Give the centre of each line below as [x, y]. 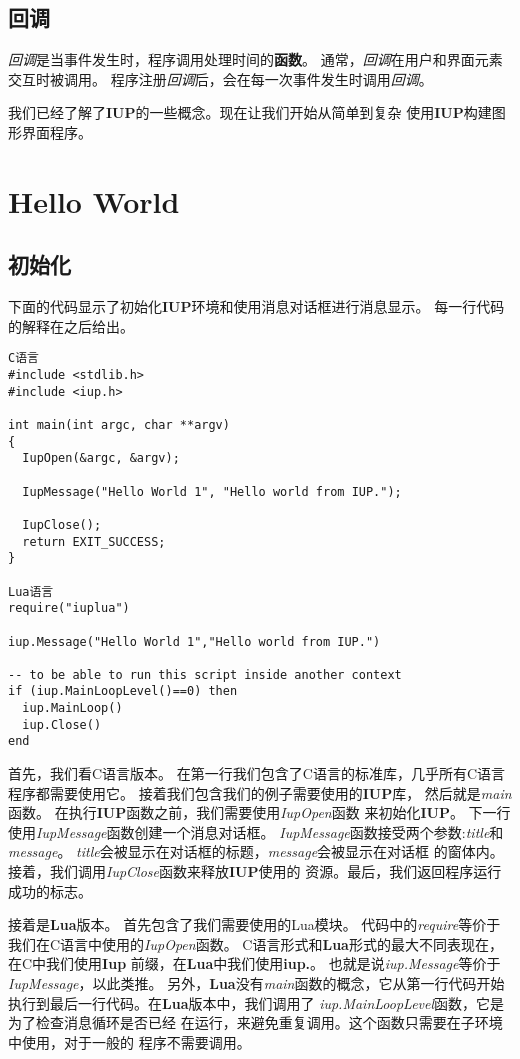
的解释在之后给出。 [71, 325]
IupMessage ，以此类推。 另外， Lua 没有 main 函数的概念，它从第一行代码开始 [256, 983]
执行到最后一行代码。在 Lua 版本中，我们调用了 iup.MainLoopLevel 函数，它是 [256, 1002]
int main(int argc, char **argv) [119, 424]
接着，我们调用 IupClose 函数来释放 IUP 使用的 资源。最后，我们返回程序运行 [255, 871]
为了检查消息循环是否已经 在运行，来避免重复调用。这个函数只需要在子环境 [255, 1022]
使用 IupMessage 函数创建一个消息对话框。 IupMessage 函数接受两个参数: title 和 [256, 831]
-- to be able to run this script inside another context [205, 674]
